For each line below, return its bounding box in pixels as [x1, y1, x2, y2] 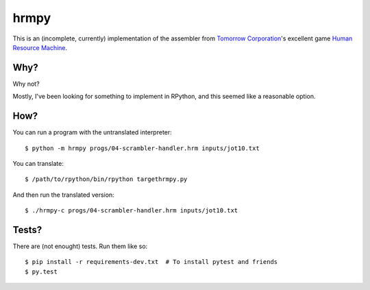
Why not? [12, 80, 40, 88]
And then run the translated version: [12, 191, 114, 199]
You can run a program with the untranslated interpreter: [12, 128, 173, 136]
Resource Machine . [12, 43, 68, 51]
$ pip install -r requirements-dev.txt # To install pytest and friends [25, 258, 278, 266]
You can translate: [12, 159, 64, 167]
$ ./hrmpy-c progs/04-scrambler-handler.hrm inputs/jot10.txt [25, 206, 238, 215]
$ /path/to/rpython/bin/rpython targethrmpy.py [25, 176, 188, 183]
